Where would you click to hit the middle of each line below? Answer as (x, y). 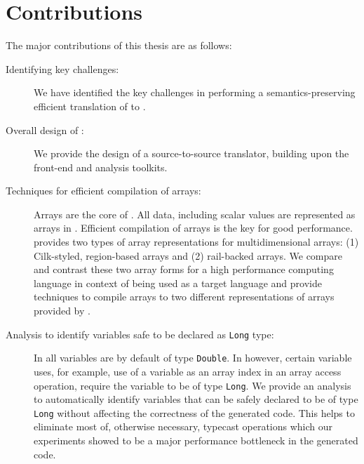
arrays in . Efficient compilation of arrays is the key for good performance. (193, 228)
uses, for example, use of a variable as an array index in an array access (188, 371)
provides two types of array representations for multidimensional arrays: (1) (196, 242)
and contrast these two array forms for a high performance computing (184, 269)
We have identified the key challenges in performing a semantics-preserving (195, 92)
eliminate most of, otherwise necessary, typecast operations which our (183, 426)
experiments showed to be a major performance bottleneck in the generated (196, 440)
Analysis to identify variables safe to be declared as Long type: (140, 334)
